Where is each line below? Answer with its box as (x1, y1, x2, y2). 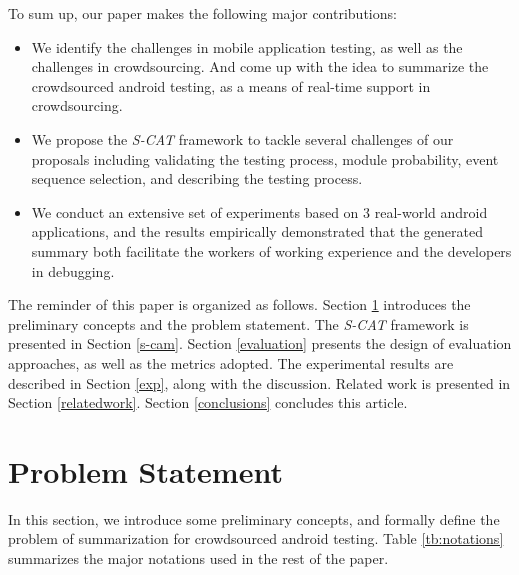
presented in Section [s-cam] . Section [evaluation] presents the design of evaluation (8, 333, 512, 354)
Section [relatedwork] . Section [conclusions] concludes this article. (8, 392, 408, 413)
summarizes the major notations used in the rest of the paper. (8, 548, 389, 568)
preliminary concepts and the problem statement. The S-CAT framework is (8, 313, 469, 334)
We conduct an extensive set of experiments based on (31, 201, 359, 222)
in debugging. (31, 260, 115, 281)
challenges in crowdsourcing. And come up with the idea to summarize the (31, 56, 489, 77)
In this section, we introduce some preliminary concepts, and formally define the (8, 508, 500, 529)
